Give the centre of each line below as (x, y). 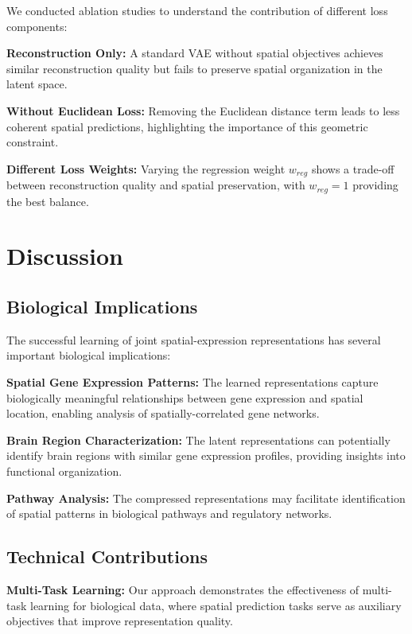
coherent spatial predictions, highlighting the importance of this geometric (187, 126)
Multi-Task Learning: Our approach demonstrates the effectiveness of (183, 589)
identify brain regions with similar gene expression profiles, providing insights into (206, 455)
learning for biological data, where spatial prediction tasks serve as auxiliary (216, 605)
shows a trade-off (353, 168)
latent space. (37, 84)
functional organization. (64, 471)
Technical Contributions (107, 556)
